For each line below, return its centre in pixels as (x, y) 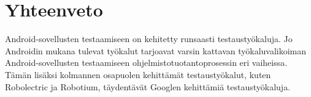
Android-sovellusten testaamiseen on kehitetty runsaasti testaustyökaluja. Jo (149, 39)
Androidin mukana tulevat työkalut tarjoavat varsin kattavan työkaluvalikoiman (156, 50)
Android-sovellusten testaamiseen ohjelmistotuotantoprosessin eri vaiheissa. (146, 63)
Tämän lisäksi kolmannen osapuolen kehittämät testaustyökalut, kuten (138, 74)
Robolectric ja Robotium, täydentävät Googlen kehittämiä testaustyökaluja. (148, 86)
